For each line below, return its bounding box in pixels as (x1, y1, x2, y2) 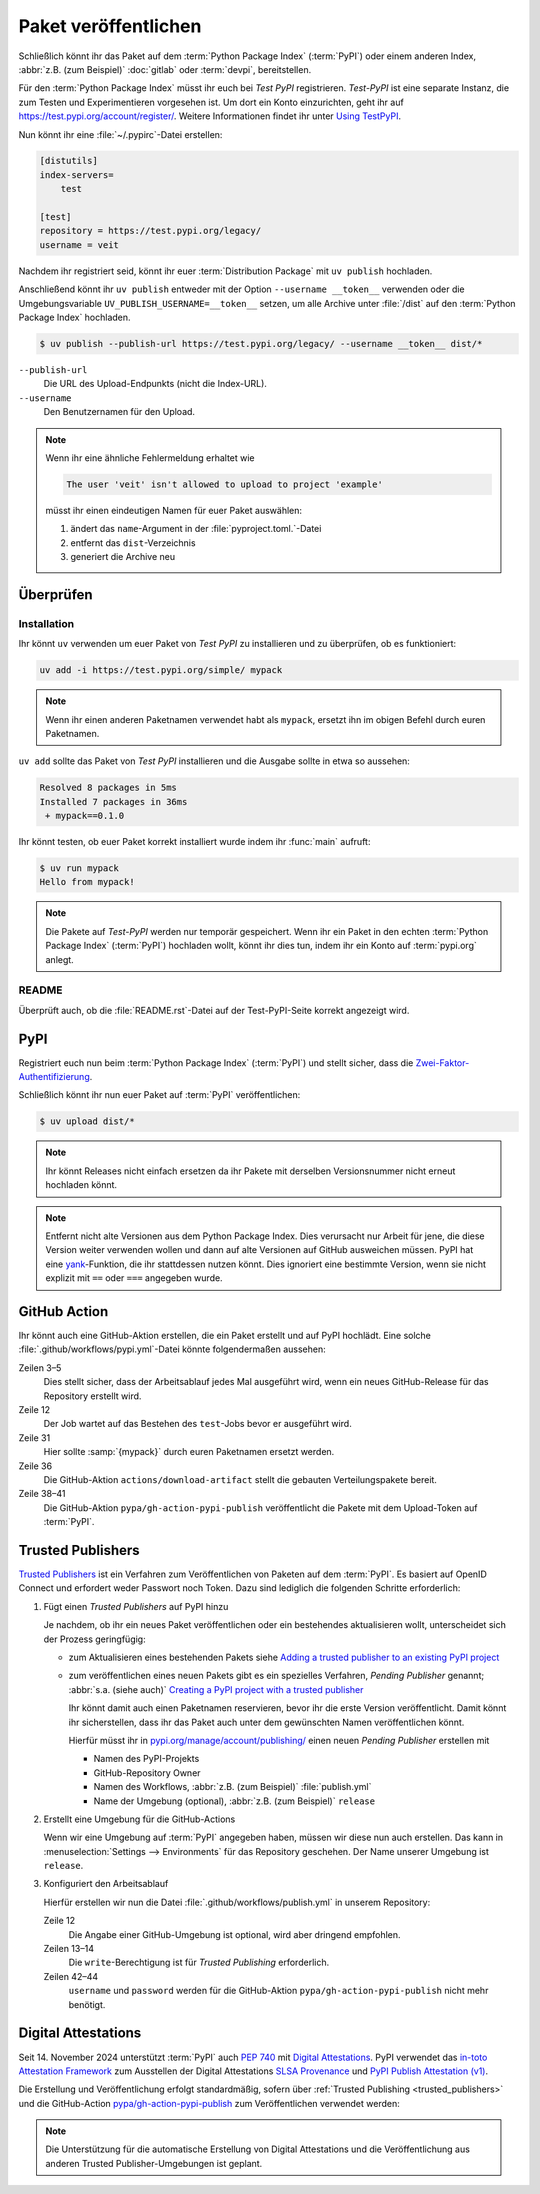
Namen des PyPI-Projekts (93, 1753, 200, 1765)
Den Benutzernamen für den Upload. (43, 406, 195, 418)
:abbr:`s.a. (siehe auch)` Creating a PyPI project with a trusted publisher (68, 1683, 364, 1695)
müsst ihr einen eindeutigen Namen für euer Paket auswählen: (45, 504, 303, 516)
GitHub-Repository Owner (93, 1766, 201, 1779)
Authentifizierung (18, 1071, 90, 1083)
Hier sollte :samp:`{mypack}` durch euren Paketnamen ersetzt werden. (43, 1446, 335, 1458)
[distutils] (39, 155, 99, 167)
